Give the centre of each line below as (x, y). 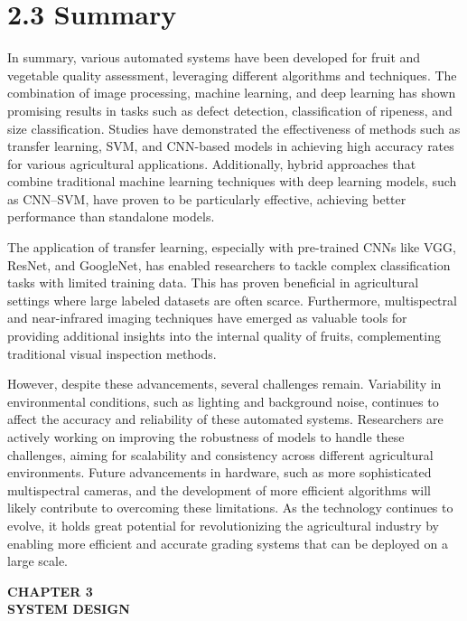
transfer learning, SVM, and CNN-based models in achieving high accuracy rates (231, 146)
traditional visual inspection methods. (112, 353)
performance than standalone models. (111, 216)
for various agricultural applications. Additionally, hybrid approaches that (212, 163)
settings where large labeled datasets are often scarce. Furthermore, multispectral (232, 300)
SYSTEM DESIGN (69, 609)
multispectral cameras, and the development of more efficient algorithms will (219, 489)
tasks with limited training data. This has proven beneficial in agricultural (213, 282)
